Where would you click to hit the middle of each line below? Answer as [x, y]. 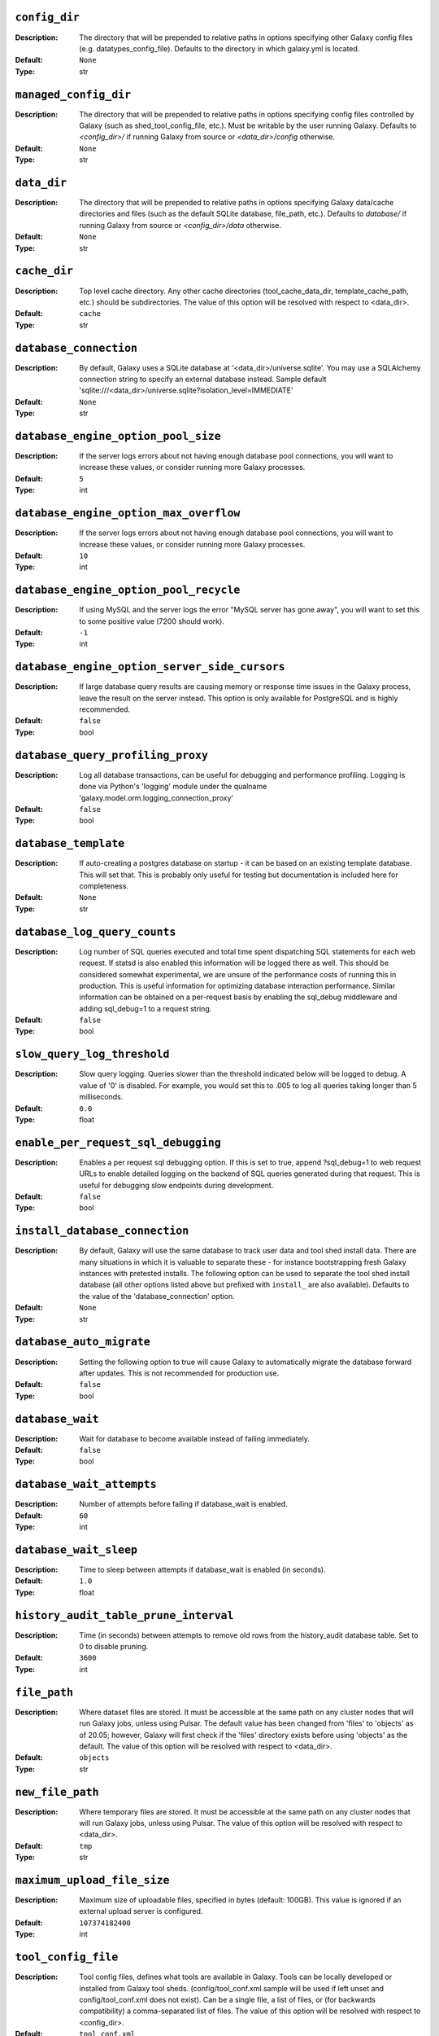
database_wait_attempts [86, 1485]
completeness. [104, 886]
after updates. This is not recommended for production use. [179, 1373]
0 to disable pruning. [114, 1647]
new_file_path [57, 1792]
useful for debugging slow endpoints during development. [176, 1185]
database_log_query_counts [96, 932]
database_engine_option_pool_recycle [128, 590]
